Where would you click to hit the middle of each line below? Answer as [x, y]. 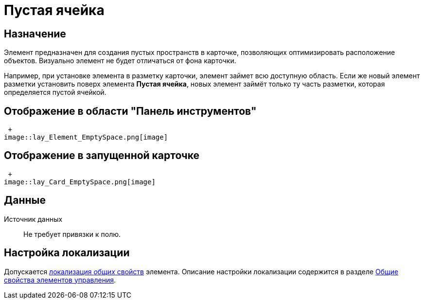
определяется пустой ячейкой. [55, 92]
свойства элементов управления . [60, 280]
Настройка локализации [67, 253]
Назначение [35, 34]
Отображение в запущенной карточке [102, 156]
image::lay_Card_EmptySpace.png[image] [80, 182]
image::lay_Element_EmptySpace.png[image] [86, 137]
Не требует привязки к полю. [72, 234]
